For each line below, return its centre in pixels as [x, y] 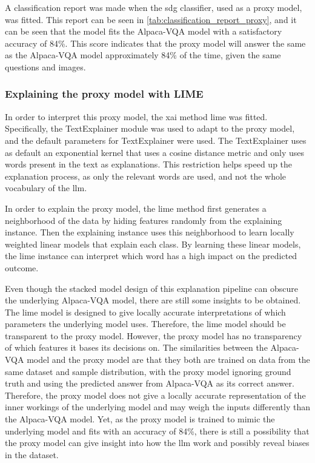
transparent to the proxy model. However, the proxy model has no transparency [154, 335]
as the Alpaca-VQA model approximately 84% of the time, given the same [143, 55]
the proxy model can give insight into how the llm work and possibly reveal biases [157, 443]
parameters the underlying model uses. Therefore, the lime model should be [145, 324]
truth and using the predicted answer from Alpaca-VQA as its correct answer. [150, 383]
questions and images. [45, 66]
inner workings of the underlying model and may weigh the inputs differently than [157, 407]
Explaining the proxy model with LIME [104, 94]
